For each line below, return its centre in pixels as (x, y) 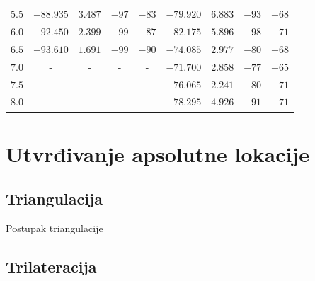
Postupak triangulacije (55, 228)
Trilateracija (51, 266)
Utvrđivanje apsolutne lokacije (158, 153)
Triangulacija (55, 199)
